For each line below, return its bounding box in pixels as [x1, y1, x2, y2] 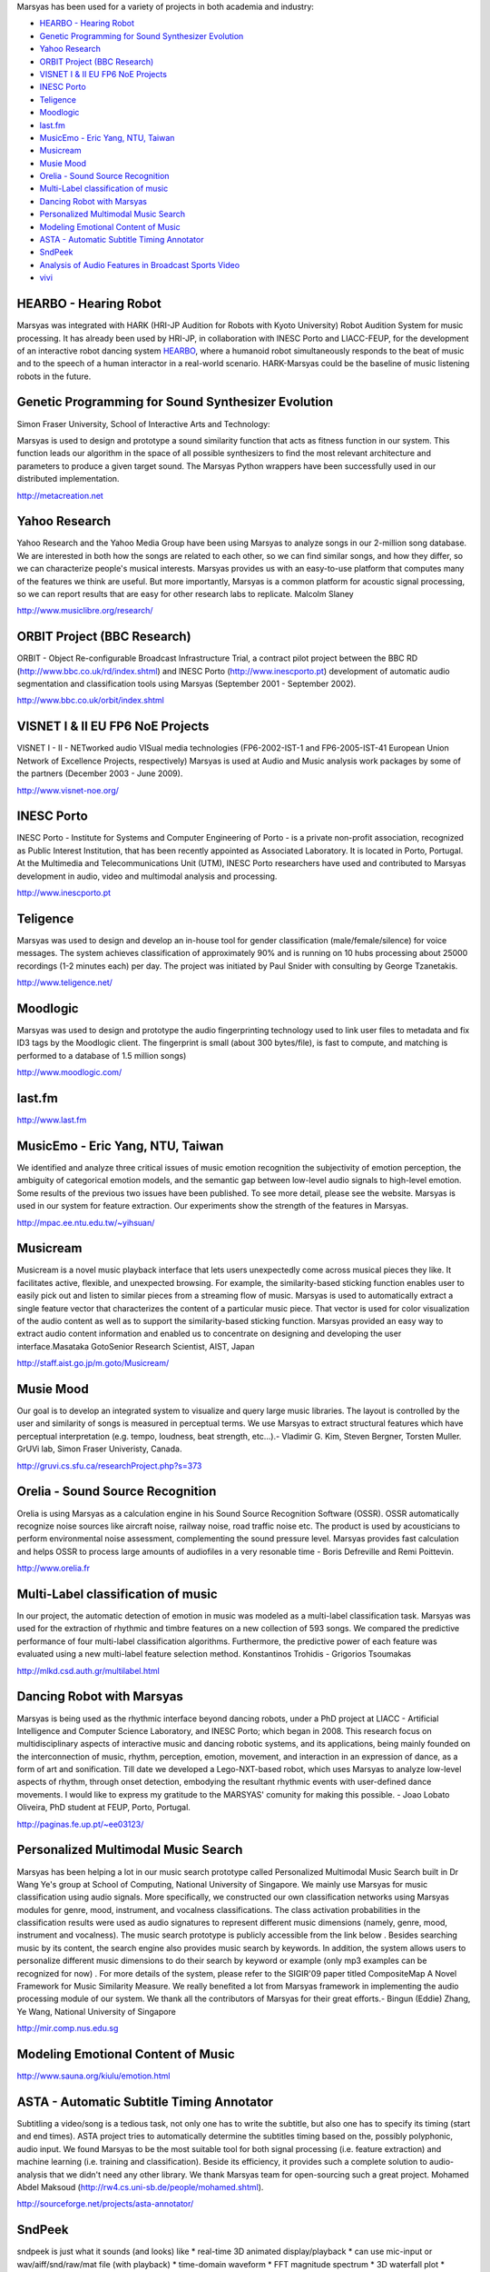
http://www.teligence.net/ [16, 977, 113, 988]
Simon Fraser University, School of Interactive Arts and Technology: [16, 418, 271, 429]
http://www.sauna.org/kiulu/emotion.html [16, 2070, 171, 2081]
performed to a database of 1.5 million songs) [16, 1050, 187, 1061]
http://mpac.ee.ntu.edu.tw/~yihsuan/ [16, 1217, 155, 1228]
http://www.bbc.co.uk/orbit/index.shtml [16, 695, 165, 706]
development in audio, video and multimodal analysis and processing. [16, 871, 278, 882]
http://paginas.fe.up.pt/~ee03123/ [16, 1819, 144, 1829]
